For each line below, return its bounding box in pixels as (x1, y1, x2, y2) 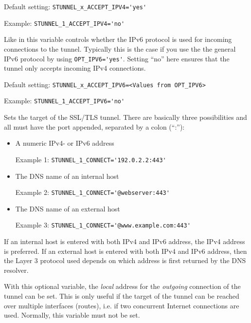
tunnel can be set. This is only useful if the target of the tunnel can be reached (4, 290, 239, 301)
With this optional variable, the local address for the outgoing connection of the (4, 281, 241, 291)
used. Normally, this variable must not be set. (4, 310, 140, 320)
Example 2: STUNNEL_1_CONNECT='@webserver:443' (15, 187, 170, 197)
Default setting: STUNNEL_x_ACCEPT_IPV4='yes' (4, 1, 147, 11)
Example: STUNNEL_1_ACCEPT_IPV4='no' (4, 18, 125, 28)
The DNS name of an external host (15, 203, 120, 213)
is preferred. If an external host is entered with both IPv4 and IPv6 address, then (4, 246, 247, 256)
